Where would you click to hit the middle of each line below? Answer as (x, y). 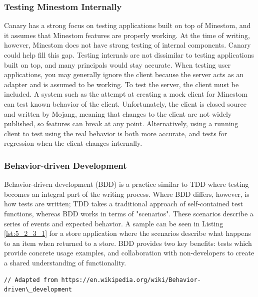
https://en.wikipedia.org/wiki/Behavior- (131, 280)
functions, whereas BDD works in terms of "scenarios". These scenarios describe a (129, 213)
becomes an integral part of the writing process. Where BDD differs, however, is (127, 194)
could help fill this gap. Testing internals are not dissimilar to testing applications (129, 55)
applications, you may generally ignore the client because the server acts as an (124, 74)
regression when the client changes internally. (73, 143)
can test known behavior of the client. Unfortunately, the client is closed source (125, 103)
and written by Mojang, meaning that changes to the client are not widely (118, 113)
